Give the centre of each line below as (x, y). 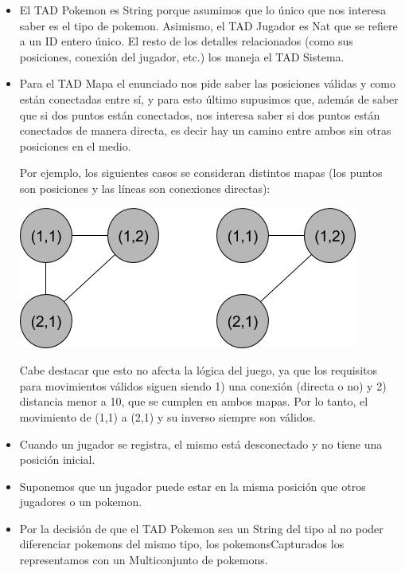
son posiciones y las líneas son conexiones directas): (145, 188)
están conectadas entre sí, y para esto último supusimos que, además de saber (209, 98)
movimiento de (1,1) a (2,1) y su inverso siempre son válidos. (167, 416)
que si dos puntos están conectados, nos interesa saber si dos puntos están (200, 114)
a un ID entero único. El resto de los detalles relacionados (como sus (186, 41)
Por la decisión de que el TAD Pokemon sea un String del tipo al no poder (201, 528)
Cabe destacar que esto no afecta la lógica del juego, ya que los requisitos (198, 370)
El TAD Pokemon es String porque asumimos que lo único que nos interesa (203, 10)
